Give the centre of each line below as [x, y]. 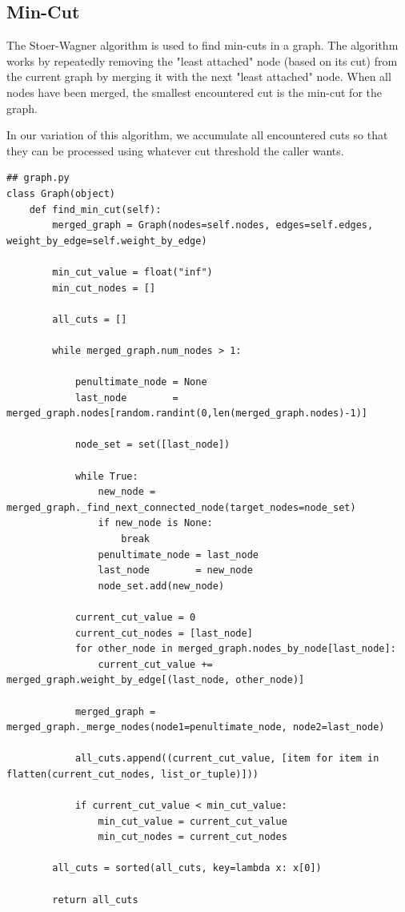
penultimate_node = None [141, 382]
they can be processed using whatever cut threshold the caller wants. [175, 150]
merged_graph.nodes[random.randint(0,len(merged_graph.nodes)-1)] [187, 414]
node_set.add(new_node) [161, 586]
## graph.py [38, 178]
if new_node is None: [155, 523]
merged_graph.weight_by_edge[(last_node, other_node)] [156, 680]
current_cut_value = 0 [135, 617]
